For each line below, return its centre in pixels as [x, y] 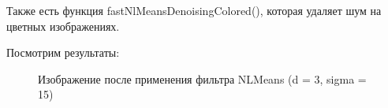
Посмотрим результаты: [63, 52]
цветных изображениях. [63, 26]
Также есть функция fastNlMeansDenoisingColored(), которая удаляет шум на [194, 10]
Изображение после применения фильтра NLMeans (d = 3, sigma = [202, 78]
